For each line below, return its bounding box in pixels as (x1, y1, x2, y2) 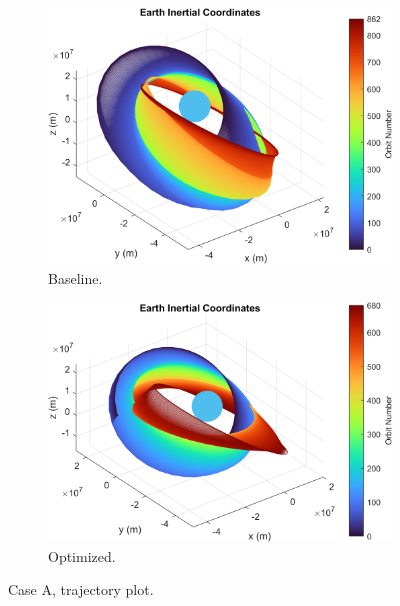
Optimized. (48, 545, 116, 566)
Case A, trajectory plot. (8, 579, 154, 600)
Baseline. (48, 267, 103, 288)
